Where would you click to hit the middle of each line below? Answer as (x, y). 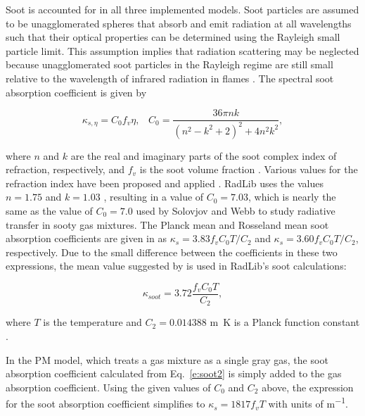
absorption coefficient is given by (76, 92)
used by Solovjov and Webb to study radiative (236, 210)
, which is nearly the (292, 197)
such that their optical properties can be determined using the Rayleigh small (173, 37)
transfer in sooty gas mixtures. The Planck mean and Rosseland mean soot (167, 224)
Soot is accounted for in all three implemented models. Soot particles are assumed (182, 9)
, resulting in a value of (154, 197)
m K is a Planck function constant (285, 322)
